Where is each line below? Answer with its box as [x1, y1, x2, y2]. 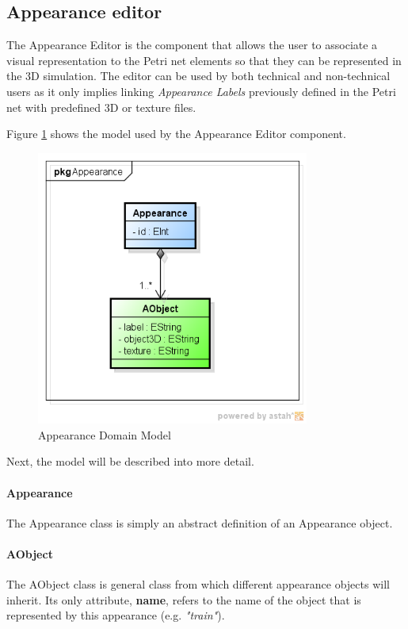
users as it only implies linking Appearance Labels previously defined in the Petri [6, 82, 396, 99]
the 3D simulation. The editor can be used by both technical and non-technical [6, 67, 391, 84]
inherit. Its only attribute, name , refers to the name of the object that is [6, 591, 361, 608]
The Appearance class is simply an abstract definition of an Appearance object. [6, 514, 393, 531]
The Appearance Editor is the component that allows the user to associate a [6, 36, 378, 53]
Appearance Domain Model [38, 426, 171, 443]
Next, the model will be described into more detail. [6, 453, 254, 470]
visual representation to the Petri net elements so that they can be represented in [6, 52, 402, 68]
